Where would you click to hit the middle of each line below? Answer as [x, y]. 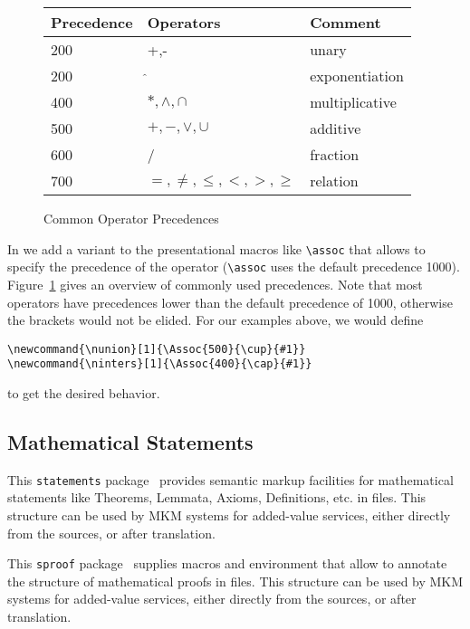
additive [336, 128]
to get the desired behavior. [84, 393]
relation [334, 181]
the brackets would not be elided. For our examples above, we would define [216, 320]
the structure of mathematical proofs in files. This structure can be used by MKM [235, 581]
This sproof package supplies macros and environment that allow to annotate [227, 563]
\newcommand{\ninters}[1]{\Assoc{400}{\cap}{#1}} [160, 364]
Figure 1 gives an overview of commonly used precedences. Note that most [215, 284]
